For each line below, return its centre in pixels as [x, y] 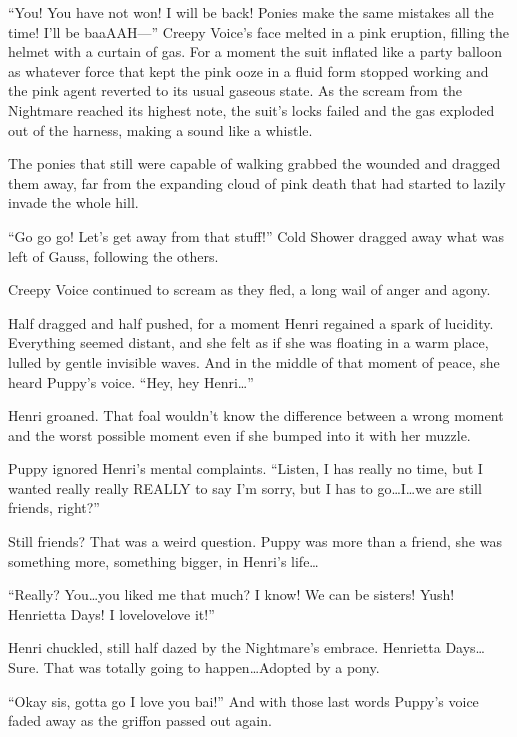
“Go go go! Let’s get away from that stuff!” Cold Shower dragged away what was [256, 235]
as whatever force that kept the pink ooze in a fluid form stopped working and [248, 70]
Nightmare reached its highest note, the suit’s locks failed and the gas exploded [251, 109]
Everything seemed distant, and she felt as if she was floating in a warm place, [248, 342]
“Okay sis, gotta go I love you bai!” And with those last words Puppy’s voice [243, 700]
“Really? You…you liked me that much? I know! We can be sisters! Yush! [231, 594]
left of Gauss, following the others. [113, 255]
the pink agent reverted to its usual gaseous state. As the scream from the [235, 90]
